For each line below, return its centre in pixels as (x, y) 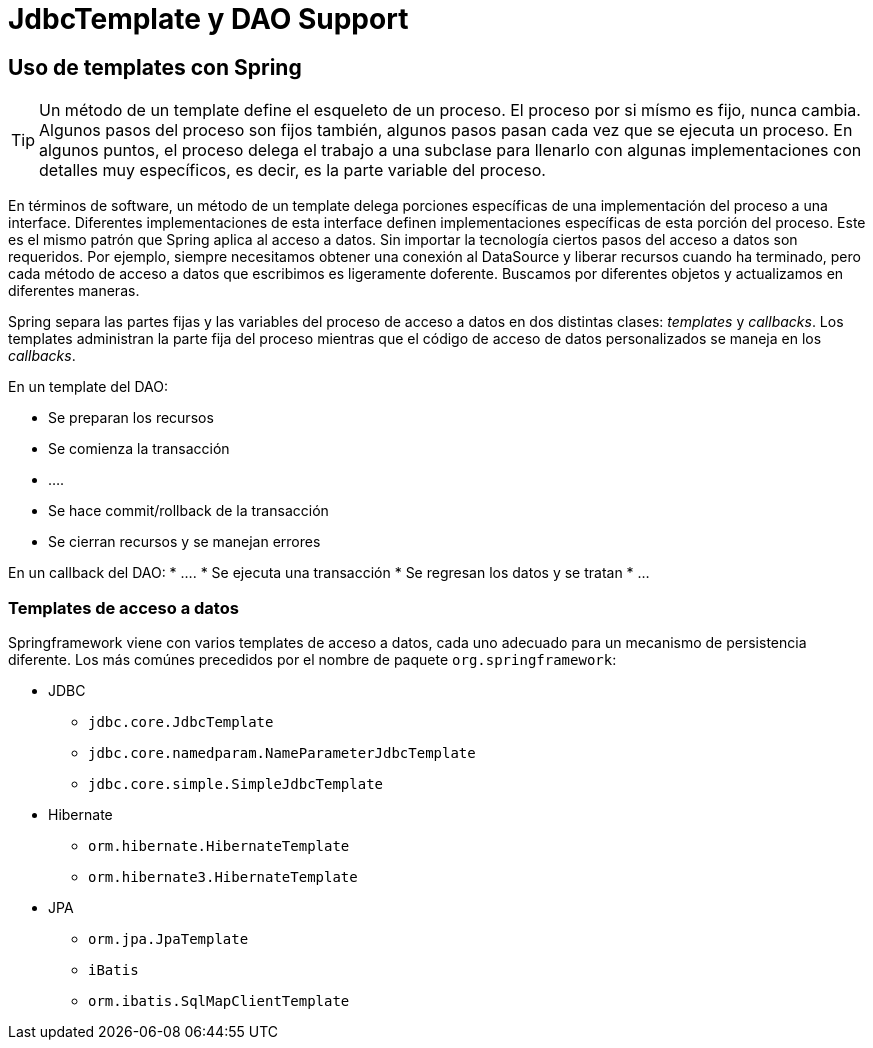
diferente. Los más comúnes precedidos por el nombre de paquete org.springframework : (312, 659)
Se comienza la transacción (139, 449)
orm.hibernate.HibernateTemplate (219, 845)
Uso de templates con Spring (155, 67)
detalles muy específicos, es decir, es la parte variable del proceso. (292, 170)
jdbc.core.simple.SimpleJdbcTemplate (236, 783)
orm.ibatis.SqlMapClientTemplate (219, 1000)
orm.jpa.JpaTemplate (168, 938)
